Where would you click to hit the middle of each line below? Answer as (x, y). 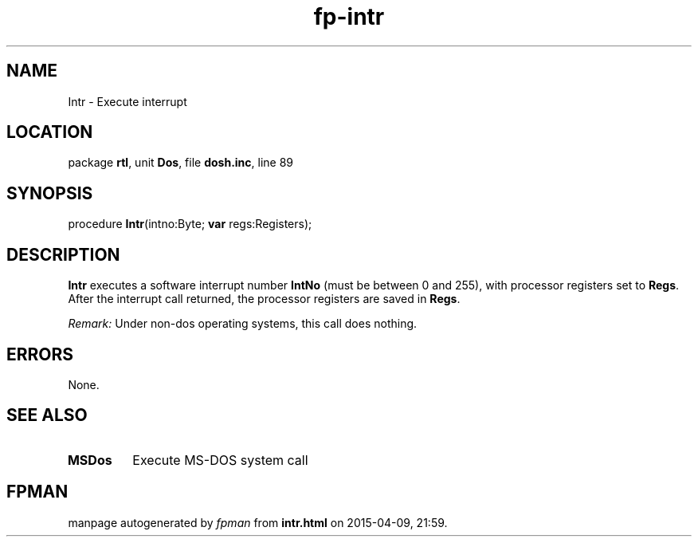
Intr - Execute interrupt (127, 101)
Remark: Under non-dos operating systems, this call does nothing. (243, 324)
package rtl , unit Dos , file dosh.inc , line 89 (181, 163)
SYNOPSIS (50, 193)
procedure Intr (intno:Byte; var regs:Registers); (190, 224)
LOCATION (50, 132)
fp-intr (349, 17)
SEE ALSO (47, 415)
